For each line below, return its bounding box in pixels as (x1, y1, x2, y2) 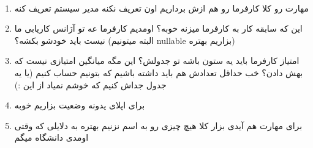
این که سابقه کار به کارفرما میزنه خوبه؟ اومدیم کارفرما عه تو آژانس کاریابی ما (14, 22, 303, 35)
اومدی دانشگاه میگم (14, 131, 89, 144)
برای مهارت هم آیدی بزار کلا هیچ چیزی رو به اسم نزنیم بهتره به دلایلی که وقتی (14, 119, 303, 132)
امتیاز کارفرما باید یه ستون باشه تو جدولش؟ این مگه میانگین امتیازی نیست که (14, 54, 300, 67)
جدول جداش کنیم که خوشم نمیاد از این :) (14, 78, 167, 91)
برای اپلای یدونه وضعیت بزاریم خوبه (14, 99, 145, 111)
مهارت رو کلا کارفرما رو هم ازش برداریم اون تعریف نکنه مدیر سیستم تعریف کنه (14, 1, 309, 14)
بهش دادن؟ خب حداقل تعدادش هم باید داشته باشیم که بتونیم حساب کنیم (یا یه (14, 66, 303, 79)
